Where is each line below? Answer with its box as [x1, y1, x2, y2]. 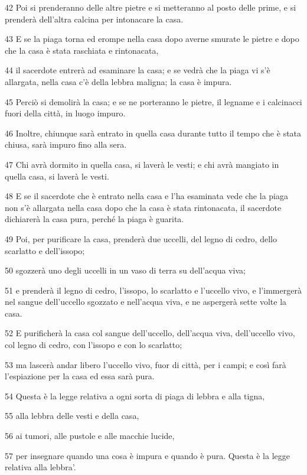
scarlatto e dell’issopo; [5, 244, 85, 256]
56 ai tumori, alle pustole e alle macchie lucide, [5, 430, 175, 442]
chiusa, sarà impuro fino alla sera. [5, 138, 127, 151]
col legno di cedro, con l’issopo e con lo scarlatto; [5, 339, 182, 351]
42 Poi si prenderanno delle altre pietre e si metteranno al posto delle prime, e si [5, 1, 296, 13]
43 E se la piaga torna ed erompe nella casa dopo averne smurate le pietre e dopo [5, 32, 299, 45]
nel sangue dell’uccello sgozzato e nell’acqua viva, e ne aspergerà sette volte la [5, 295, 287, 308]
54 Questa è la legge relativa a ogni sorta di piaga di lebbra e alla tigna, [5, 389, 265, 402]
